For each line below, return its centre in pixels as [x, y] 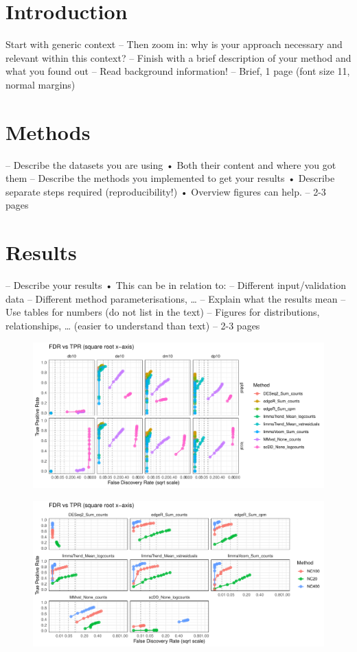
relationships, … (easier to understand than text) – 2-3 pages [133, 325]
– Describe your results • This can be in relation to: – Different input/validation [176, 285]
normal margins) [41, 84]
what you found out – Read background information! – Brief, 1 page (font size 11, [178, 71]
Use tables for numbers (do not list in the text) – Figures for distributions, [163, 312]
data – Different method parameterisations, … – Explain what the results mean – [176, 298]
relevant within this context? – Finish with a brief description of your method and [178, 57]
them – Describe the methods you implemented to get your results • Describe [170, 178]
